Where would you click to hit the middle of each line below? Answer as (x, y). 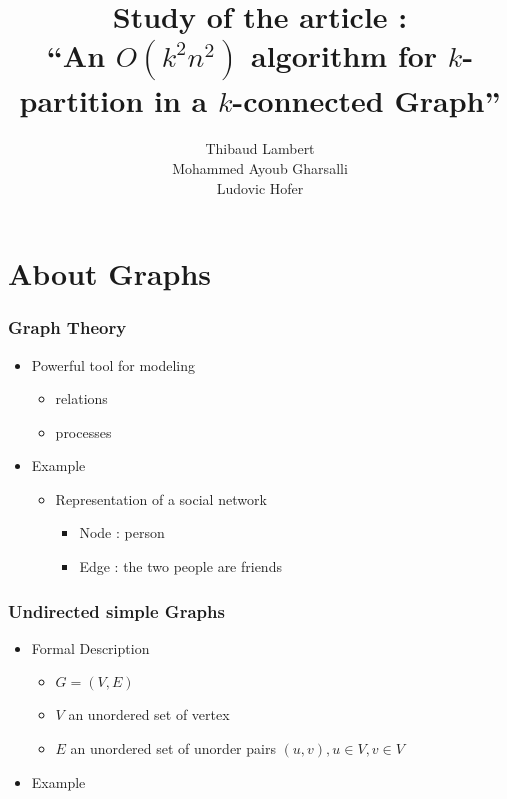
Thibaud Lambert (260, 148)
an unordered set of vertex (149, 714)
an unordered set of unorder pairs (173, 748)
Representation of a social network (161, 498)
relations (81, 398)
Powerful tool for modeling (113, 364)
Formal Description (90, 647)
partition (81, 100)
